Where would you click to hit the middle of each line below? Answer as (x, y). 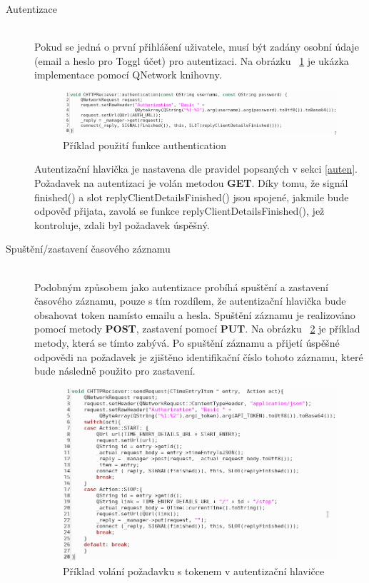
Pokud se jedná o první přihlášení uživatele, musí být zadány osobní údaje (197, 47)
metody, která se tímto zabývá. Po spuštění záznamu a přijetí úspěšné (187, 343)
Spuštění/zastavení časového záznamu (88, 249)
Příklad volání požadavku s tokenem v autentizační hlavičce (194, 571)
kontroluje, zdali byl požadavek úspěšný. (122, 224)
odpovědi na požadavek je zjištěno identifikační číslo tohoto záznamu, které (199, 356)
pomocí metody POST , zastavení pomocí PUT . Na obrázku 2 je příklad (197, 329)
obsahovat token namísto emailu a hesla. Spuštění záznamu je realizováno (195, 314)
